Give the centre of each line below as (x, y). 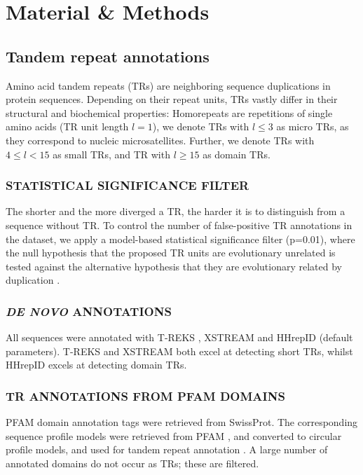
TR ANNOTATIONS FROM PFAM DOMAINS (145, 395)
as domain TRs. (237, 154)
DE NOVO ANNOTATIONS (89, 311)
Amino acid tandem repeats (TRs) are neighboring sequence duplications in (168, 85)
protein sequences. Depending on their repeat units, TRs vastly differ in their (172, 99)
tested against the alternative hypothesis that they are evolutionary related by (174, 266)
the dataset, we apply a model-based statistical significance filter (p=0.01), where (180, 239)
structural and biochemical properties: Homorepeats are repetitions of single (169, 112)
